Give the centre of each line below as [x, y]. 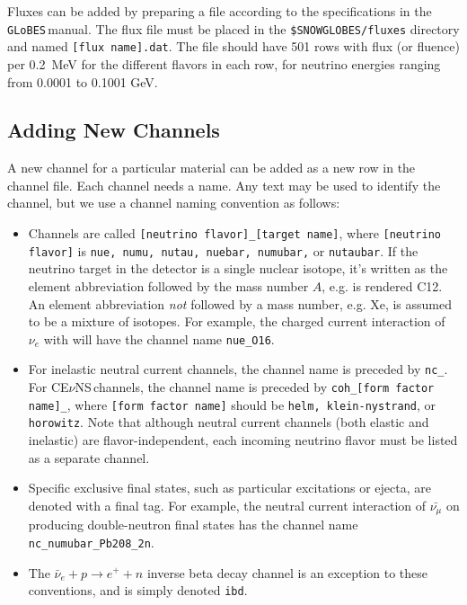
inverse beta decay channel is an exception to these [287, 572]
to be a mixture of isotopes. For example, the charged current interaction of [237, 321]
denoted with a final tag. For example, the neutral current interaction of [227, 505]
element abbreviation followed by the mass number [168, 285]
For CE [48, 387]
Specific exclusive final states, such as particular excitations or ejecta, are [229, 488]
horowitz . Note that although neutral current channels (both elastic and [229, 422]
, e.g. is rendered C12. [382, 285]
